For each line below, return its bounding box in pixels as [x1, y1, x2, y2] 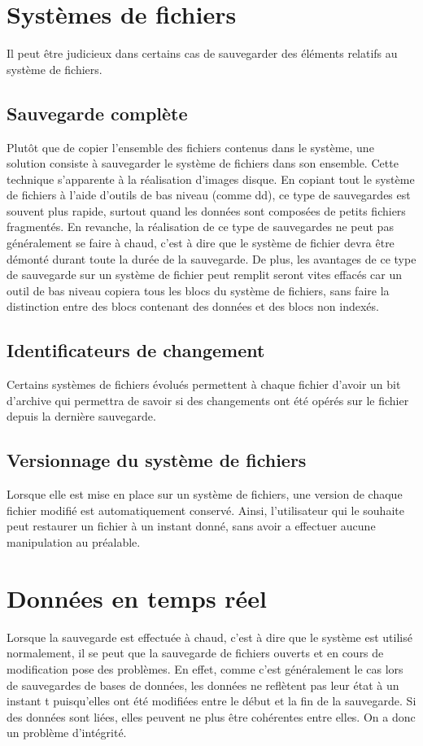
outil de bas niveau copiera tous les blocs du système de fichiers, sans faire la [7, 281, 390, 299]
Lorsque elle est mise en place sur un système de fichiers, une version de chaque [7, 486, 403, 503]
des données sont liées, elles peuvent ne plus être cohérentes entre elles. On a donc [7, 708, 416, 725]
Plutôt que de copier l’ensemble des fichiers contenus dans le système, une [7, 138, 374, 155]
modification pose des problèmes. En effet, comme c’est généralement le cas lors [7, 660, 403, 677]
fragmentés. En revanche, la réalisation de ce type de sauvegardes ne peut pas [7, 218, 394, 235]
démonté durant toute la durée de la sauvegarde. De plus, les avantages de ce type [7, 250, 416, 267]
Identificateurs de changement [7, 338, 265, 363]
